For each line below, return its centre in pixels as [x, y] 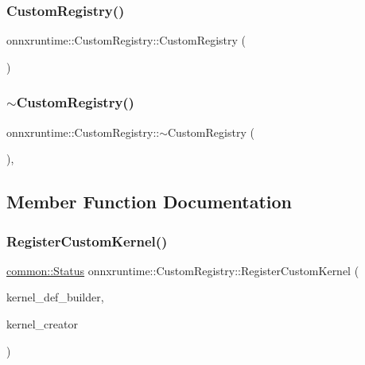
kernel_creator [42, 324]
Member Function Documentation [149, 202]
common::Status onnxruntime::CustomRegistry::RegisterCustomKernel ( [183, 270]
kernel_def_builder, [55, 297]
